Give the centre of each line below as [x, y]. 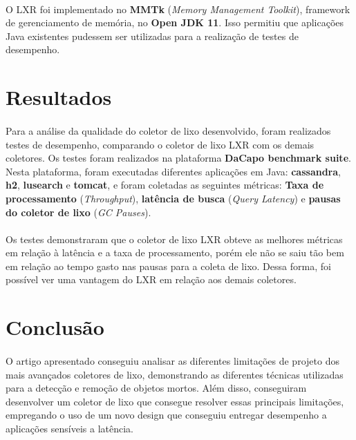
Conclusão [55, 327]
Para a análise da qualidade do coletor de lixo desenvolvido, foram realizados [168, 130]
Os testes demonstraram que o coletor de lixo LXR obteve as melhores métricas [174, 239]
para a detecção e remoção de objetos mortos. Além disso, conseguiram [156, 388]
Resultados [59, 97]
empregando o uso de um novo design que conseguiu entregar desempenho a [166, 415]
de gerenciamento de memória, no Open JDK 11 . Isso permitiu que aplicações [175, 22]
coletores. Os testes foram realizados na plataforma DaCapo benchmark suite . [178, 158]
